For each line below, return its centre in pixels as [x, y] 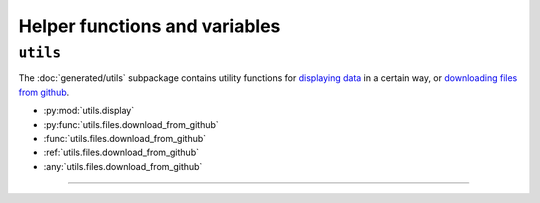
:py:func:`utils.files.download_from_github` [131, 124]
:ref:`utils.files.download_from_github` [121, 152]
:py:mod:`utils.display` [89, 111]
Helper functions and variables [149, 26]
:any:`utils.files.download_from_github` [123, 166]
